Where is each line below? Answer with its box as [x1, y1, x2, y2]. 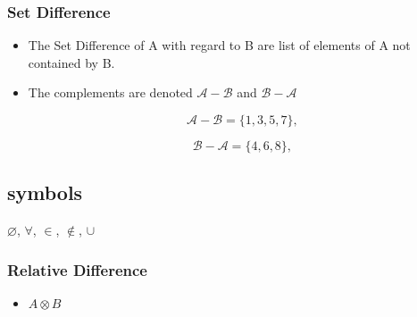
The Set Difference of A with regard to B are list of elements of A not [28, 36, 411, 54]
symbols [7, 179, 83, 206]
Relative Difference [7, 258, 147, 280]
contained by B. [28, 53, 115, 71]
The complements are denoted [28, 83, 193, 102]
